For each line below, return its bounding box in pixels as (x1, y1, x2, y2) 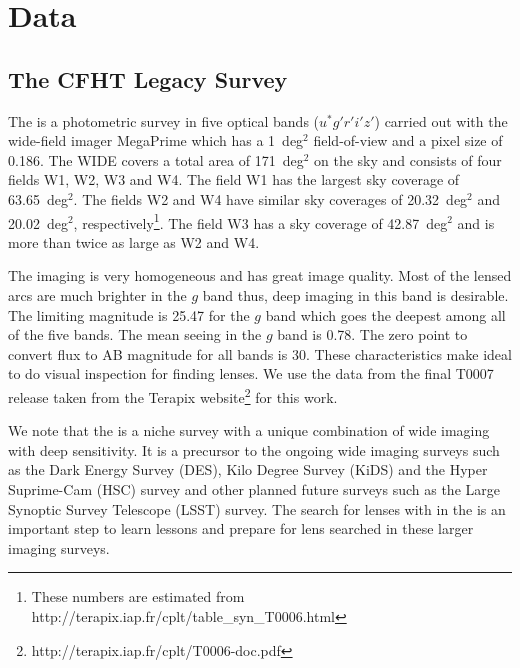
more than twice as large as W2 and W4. (8, 231, 260, 252)
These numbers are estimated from (31, 586, 245, 607)
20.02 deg (8, 212, 68, 233)
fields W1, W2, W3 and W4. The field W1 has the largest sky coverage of (8, 169, 460, 190)
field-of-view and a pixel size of (313, 130, 503, 151)
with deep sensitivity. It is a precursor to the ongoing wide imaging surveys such (8, 439, 500, 460)
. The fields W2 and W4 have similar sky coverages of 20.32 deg (73, 188, 468, 209)
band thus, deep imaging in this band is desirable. (202, 284, 509, 305)
